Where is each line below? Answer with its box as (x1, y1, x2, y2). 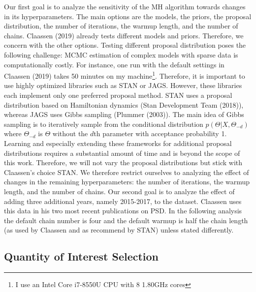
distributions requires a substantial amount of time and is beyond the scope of (4, 147, 240, 158)
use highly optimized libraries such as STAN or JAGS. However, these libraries (4, 80, 242, 90)
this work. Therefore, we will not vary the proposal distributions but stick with (4, 157, 243, 168)
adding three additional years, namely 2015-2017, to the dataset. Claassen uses (4, 196, 242, 206)
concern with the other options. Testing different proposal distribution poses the (4, 40, 246, 50)
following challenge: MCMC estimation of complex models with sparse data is (4, 49, 238, 59)
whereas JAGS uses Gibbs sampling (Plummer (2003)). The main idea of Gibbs (4, 109, 244, 119)
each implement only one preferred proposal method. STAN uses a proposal (4, 90, 232, 100)
